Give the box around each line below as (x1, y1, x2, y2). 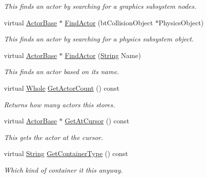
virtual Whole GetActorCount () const (4, 82, 120, 93)
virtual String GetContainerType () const (4, 148, 128, 158)
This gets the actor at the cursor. (4, 132, 103, 142)
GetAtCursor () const (64, 116, 129, 126)
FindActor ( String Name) (64, 50, 141, 60)
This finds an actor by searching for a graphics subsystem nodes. (4, 1, 196, 11)
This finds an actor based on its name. (4, 66, 119, 77)
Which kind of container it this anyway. (4, 164, 123, 175)
